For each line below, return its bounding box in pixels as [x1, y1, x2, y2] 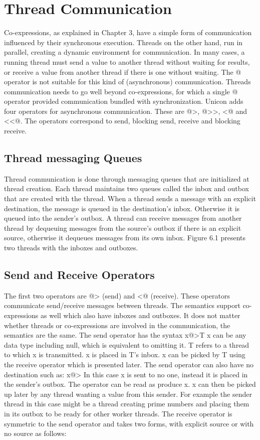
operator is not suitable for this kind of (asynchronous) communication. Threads [4, 76, 251, 87]
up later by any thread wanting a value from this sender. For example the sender [4, 388, 252, 399]
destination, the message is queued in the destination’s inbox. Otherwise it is [4, 203, 240, 213]
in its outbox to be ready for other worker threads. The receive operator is [4, 408, 232, 418]
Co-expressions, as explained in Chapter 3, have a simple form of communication [4, 27, 252, 38]
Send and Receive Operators [4, 267, 155, 282]
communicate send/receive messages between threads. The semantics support [4, 300, 240, 311]
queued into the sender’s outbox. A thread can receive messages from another [4, 213, 242, 223]
